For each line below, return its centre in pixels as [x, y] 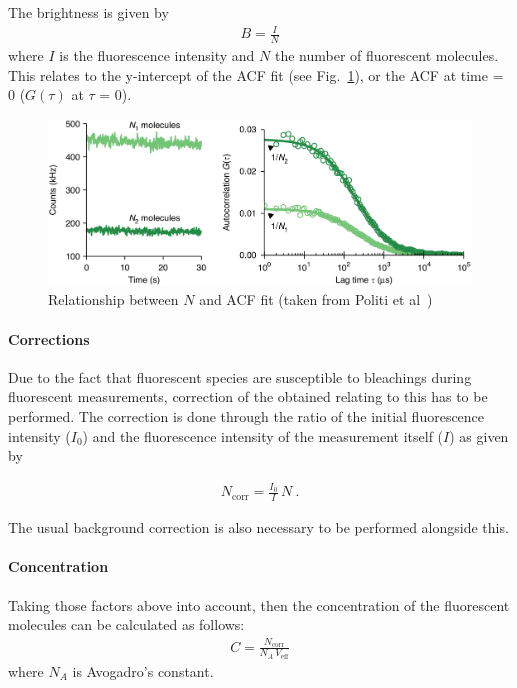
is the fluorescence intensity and [157, 54]
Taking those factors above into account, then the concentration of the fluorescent [259, 604]
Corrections [49, 338]
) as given [479, 435]
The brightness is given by [88, 12]
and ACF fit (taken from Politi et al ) [316, 299]
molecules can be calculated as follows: [126, 624]
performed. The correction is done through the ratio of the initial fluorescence [246, 415]
